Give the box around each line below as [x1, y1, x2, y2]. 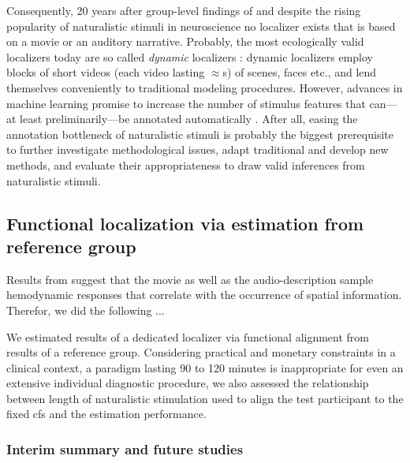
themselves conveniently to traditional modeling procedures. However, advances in [6, 79, 403, 95]
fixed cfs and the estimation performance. [6, 405, 207, 422]
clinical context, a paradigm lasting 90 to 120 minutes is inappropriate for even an [6, 359, 404, 375]
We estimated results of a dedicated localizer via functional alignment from [6, 328, 370, 345]
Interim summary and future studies [6, 439, 244, 458]
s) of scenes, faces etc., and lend [222, 64, 377, 80]
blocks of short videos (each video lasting [6, 64, 205, 80]
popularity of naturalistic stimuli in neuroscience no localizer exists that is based [6, 17, 396, 34]
